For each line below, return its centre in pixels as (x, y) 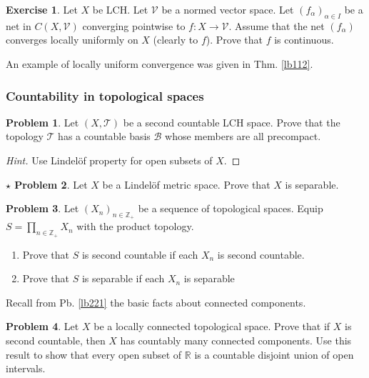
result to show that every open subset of (94, 354)
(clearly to (176, 40)
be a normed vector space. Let (228, 9)
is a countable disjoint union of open (274, 354)
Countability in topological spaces (105, 95)
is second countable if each (140, 254)
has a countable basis (104, 136)
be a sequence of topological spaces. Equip (231, 208)
